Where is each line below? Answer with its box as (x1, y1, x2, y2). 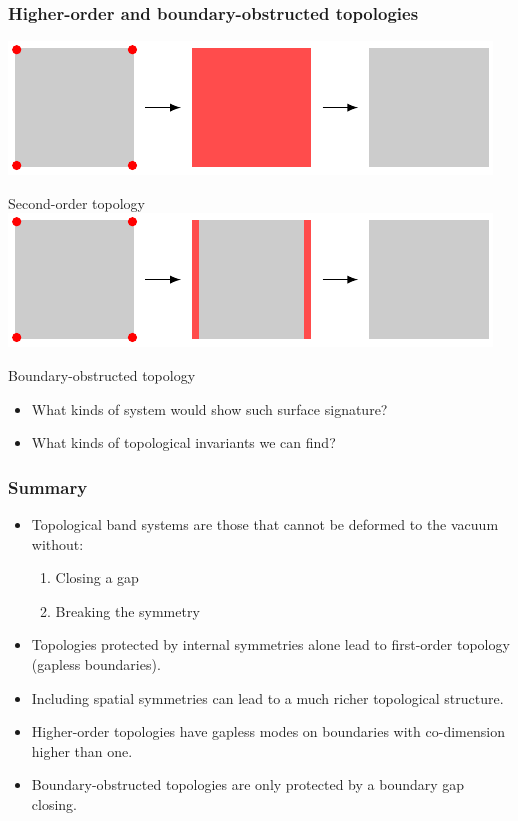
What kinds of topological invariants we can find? (31, 432, 336, 453)
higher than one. (31, 740, 133, 761)
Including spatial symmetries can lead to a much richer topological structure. (31, 687, 504, 708)
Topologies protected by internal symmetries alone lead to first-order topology (31, 634, 510, 655)
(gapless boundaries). (31, 653, 161, 674)
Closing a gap (55, 567, 139, 588)
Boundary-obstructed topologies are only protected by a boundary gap (31, 774, 465, 795)
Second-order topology (8, 192, 145, 213)
